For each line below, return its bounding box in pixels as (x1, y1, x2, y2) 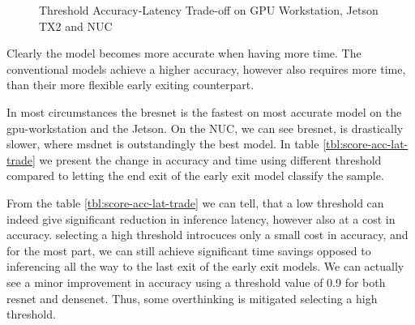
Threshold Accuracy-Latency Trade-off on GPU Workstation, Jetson (39, 2, 379, 18)
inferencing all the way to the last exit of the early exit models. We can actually (6, 258, 404, 275)
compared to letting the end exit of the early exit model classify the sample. (6, 167, 384, 184)
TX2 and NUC (39, 17, 113, 34)
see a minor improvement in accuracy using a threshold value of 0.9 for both (6, 273, 386, 290)
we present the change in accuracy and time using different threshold (39, 151, 382, 168)
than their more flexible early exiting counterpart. (6, 76, 255, 93)
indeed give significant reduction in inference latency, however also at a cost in (6, 210, 396, 227)
